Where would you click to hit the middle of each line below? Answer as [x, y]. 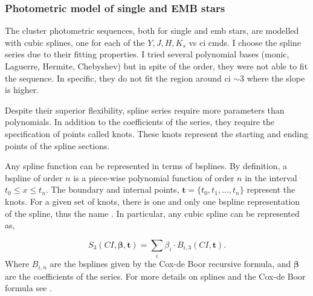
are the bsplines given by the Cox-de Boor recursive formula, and [170, 264]
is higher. [22, 90]
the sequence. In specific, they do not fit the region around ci [118, 78]
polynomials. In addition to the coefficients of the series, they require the [140, 122]
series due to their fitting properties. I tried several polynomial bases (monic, [147, 54]
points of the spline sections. [57, 145]
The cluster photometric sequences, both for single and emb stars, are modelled [152, 31]
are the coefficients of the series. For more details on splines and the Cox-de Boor [155, 276]
